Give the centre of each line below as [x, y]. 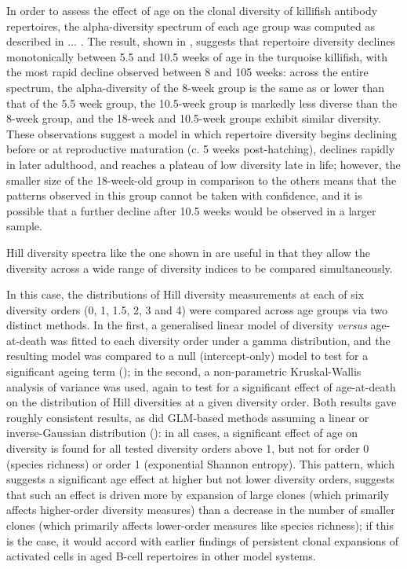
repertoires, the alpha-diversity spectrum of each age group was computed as [191, 26]
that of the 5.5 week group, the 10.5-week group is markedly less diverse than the [202, 103]
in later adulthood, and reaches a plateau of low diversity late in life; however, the [203, 164]
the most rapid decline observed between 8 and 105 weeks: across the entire [187, 72]
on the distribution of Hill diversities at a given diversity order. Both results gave [202, 402]
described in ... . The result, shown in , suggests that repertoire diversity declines [201, 41]
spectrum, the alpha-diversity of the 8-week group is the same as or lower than [195, 87]
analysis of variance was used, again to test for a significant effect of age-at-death [201, 386]
